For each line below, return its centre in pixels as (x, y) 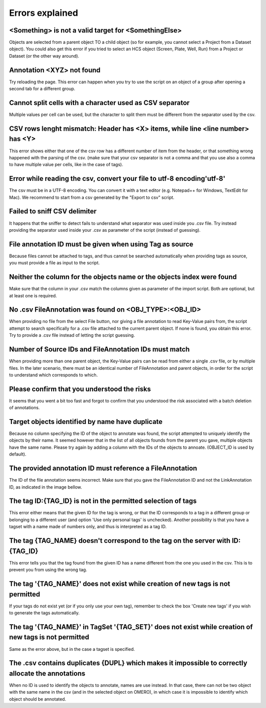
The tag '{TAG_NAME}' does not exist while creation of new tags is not (120, 584)
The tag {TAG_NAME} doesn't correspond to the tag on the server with (120, 541)
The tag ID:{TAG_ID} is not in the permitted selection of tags (103, 501)
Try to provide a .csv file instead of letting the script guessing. (72, 335)
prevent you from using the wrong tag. (48, 570)
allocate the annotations (47, 673)
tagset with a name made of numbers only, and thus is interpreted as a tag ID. (88, 527)
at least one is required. (33, 295)
